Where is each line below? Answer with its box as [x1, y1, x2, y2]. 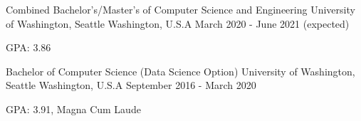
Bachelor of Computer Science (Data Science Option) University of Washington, [6, 63, 355, 78]
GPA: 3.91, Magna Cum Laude [6, 101, 141, 116]
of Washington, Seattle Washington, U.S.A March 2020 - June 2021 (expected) [6, 16, 350, 31]
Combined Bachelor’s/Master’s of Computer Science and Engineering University [6, 2, 355, 16]
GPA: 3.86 [6, 40, 51, 55]
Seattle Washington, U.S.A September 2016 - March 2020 [6, 78, 256, 93]
